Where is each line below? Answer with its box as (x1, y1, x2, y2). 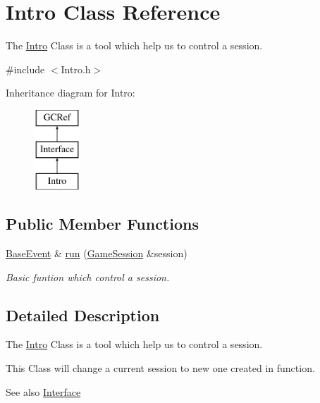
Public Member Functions (6, 213, 199, 235)
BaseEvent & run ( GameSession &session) (6, 246, 187, 261)
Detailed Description (6, 304, 160, 325)
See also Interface (6, 384, 81, 399)
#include (6, 61, 45, 76)
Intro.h (61, 61, 91, 76)
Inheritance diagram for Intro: (6, 85, 135, 100)
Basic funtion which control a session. (6, 269, 170, 284)
